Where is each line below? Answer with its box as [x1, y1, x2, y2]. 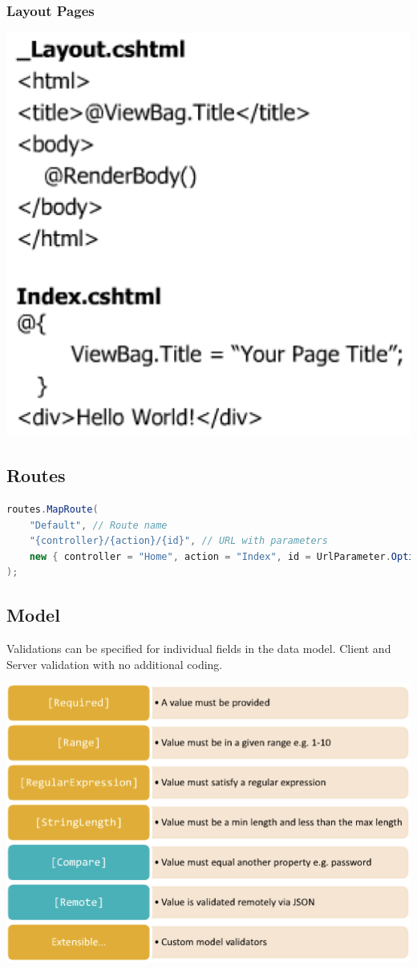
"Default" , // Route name [29, 519, 168, 531]
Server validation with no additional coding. [6, 655, 223, 672]
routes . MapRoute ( [6, 504, 99, 516]
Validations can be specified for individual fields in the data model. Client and [6, 640, 391, 657]
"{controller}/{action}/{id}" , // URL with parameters [29, 535, 328, 547]
